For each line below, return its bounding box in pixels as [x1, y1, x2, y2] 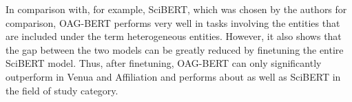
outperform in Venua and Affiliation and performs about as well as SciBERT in [6, 69, 341, 83]
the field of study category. [6, 83, 118, 97]
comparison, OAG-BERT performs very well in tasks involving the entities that [6, 15, 340, 30]
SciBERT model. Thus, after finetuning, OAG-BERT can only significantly [6, 56, 322, 70]
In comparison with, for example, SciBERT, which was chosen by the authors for [6, 2, 347, 16]
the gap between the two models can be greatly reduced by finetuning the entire [6, 42, 344, 57]
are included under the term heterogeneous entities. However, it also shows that [6, 29, 342, 43]
